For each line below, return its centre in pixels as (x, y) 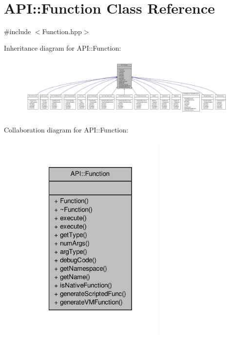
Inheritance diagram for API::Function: (63, 47)
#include (18, 31)
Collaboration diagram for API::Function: (66, 129)
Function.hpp (62, 31)
